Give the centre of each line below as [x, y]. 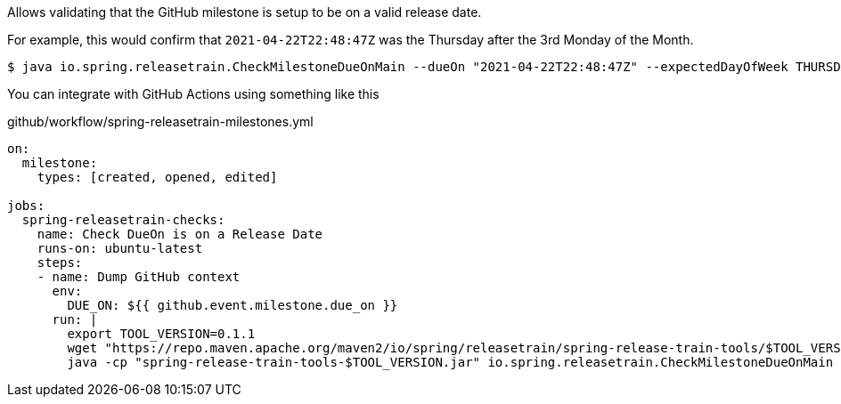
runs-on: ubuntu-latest [120, 248]
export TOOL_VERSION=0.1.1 [161, 334]
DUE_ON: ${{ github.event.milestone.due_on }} [233, 305]
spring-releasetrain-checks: [123, 220]
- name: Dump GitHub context [139, 277]
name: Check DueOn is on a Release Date [180, 234]
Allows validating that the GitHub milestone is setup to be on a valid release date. [245, 12]
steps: [60, 263]
